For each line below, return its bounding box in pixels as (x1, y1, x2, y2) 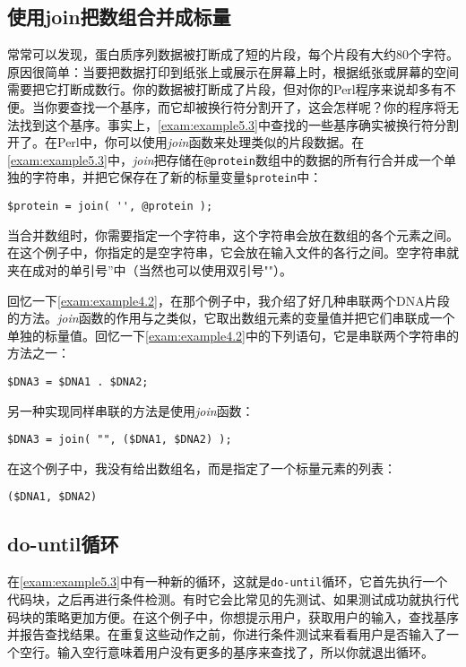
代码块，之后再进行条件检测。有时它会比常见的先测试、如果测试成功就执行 (7, 589, 446, 608)
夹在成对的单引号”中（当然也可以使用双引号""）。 (7, 260, 293, 279)
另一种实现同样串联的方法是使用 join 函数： (7, 401, 255, 420)
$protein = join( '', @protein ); (7, 200, 213, 213)
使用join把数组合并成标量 (7, 3, 231, 30)
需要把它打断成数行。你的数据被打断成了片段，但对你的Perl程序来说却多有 (7, 80, 444, 99)
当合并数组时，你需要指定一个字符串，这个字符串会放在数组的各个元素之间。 (7, 225, 459, 244)
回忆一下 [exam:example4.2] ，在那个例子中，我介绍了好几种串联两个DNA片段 (7, 290, 450, 309)
